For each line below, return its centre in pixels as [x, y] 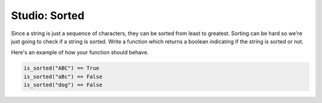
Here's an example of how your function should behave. [80, 52]
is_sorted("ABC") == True [61, 68]
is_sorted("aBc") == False [63, 77]
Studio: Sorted [48, 15]
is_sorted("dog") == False [63, 85]
